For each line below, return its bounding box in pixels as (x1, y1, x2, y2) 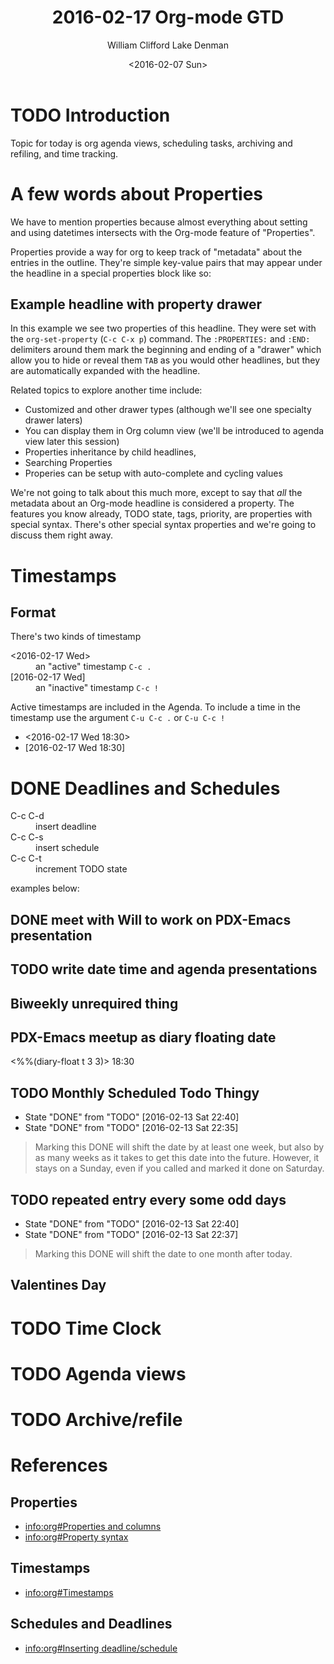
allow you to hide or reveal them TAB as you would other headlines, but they (10, 354, 321, 366)
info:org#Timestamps (24, 1586, 114, 1598)
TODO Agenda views (10, 1362, 187, 1385)
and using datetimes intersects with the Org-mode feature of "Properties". (10, 226, 316, 238)
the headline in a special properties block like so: (10, 267, 212, 279)
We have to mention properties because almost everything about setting (10, 216, 308, 228)
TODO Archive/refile (10, 1408, 183, 1431)
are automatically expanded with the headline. (10, 365, 201, 377)
